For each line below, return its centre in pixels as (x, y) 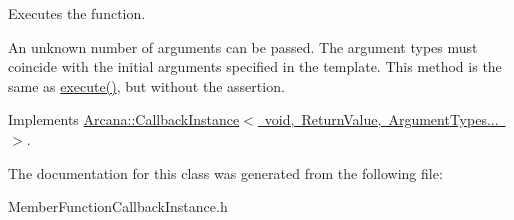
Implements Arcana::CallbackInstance (124, 119)
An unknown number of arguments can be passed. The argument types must (243, 46)
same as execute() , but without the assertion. (146, 85)
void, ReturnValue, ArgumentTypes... (381, 119)
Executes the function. (77, 13)
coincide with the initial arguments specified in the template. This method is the (255, 66)
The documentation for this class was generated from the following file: (225, 172)
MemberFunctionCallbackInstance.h (118, 206)
